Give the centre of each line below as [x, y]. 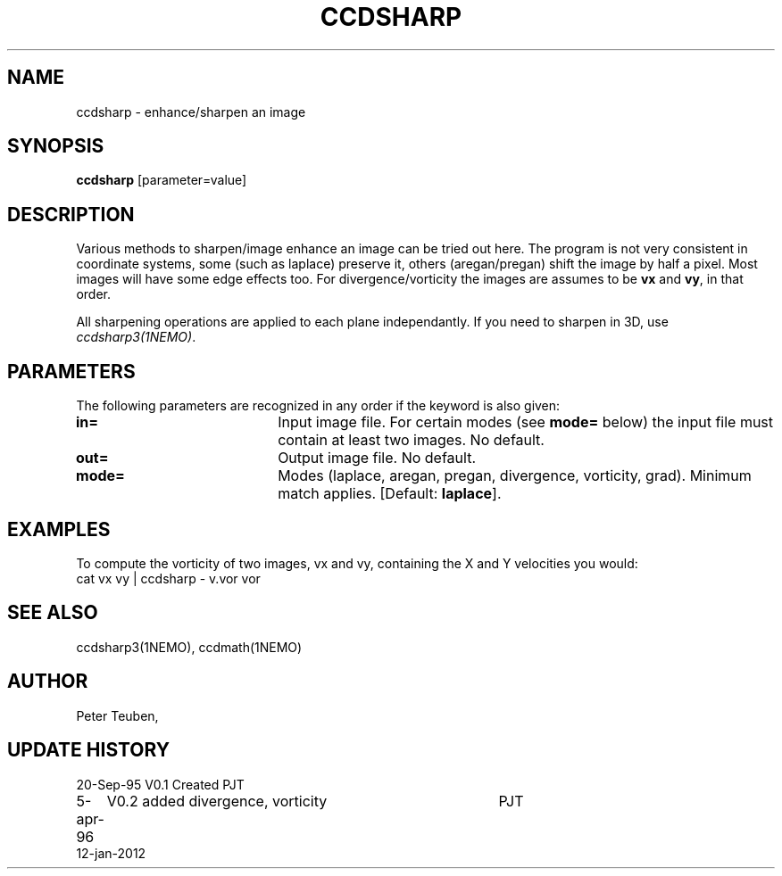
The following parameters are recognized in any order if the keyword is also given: [318, 406]
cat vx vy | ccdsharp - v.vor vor [168, 578]
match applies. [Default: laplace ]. [390, 494]
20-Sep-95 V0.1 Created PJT [160, 784]
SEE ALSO [53, 613]
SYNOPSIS [56, 146]
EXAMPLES [59, 529]
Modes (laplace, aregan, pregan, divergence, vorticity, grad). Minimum [515, 476]
